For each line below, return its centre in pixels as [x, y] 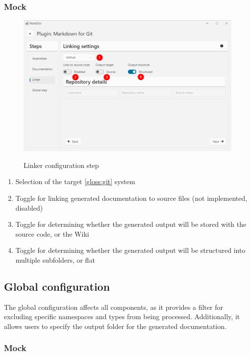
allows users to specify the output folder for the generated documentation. [115, 326]
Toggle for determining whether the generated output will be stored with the [131, 224]
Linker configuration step [61, 165]
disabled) [29, 207]
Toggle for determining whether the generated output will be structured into [130, 250]
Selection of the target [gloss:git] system [75, 181]
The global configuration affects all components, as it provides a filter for [113, 307]
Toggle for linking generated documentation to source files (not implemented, [131, 198]
